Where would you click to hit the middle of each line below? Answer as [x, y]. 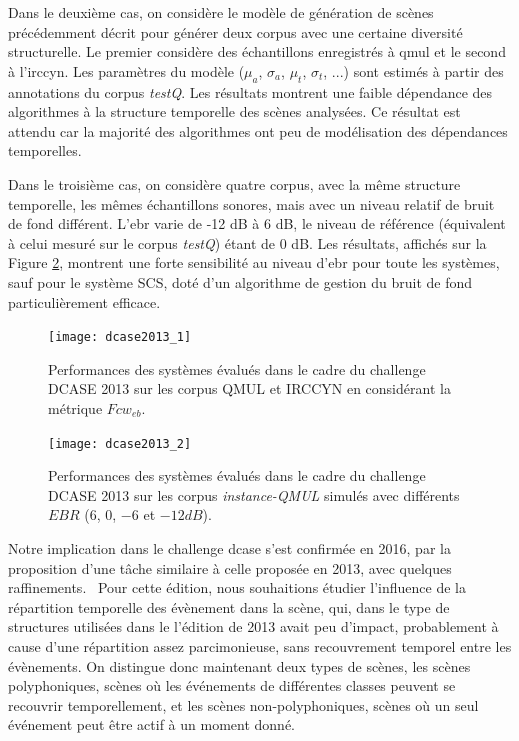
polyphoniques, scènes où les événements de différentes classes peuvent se [232, 685]
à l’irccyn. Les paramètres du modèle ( [126, 70]
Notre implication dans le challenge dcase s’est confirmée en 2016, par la [229, 547]
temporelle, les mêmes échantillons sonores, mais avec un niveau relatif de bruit [251, 203]
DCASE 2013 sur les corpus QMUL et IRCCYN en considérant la [249, 388]
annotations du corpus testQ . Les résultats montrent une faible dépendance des [250, 91]
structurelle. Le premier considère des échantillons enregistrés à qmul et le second [257, 51]
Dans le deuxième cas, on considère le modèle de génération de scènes [221, 12]
